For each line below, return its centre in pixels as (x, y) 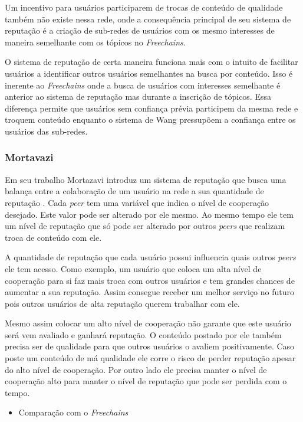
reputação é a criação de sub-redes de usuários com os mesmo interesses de (140, 30)
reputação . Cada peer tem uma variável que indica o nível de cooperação (137, 202)
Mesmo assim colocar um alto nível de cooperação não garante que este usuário (148, 323)
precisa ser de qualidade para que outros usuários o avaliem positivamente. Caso (150, 346)
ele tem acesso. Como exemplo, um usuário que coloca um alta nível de (133, 268)
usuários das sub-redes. (46, 131)
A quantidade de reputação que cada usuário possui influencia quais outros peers (150, 257)
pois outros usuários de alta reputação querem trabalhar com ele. (122, 303)
